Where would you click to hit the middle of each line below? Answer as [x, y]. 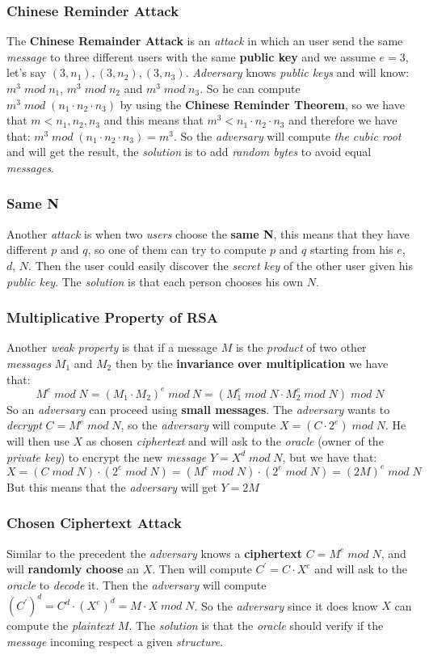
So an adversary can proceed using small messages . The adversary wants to [198, 409]
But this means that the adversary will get [112, 486]
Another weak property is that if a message [112, 347]
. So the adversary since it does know [286, 605]
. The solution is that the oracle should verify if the [256, 625]
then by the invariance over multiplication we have [252, 363]
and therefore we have [343, 120]
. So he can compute [250, 88]
